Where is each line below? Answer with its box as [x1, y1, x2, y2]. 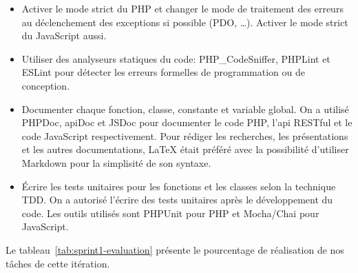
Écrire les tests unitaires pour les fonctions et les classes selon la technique [21, 179, 336, 193]
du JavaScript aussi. [21, 28, 107, 43]
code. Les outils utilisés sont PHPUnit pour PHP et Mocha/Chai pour [21, 205, 319, 220]
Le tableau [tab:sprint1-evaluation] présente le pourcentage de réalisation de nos [6, 242, 344, 256]
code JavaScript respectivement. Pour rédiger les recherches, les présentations [21, 128, 348, 143]
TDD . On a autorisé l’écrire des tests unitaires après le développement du [21, 192, 333, 207]
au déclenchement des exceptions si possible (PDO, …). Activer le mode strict [21, 14, 348, 29]
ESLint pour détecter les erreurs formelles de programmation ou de [21, 65, 306, 79]
